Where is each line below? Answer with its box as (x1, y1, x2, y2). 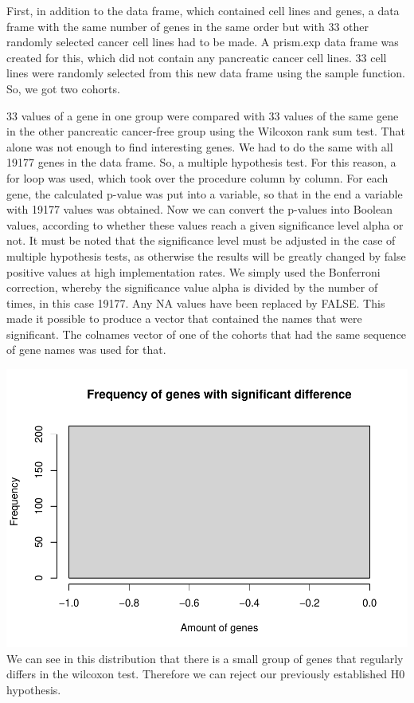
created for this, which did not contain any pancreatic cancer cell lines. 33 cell (6, 49, 387, 65)
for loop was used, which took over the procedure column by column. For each (6, 169, 389, 186)
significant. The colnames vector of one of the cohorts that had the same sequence (6, 325, 407, 342)
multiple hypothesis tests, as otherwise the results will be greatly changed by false (6, 247, 406, 264)
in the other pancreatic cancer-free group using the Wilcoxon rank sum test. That (6, 123, 405, 139)
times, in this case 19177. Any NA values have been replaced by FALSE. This (6, 294, 385, 311)
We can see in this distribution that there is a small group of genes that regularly (6, 650, 404, 666)
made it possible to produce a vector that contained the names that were (6, 310, 362, 327)
